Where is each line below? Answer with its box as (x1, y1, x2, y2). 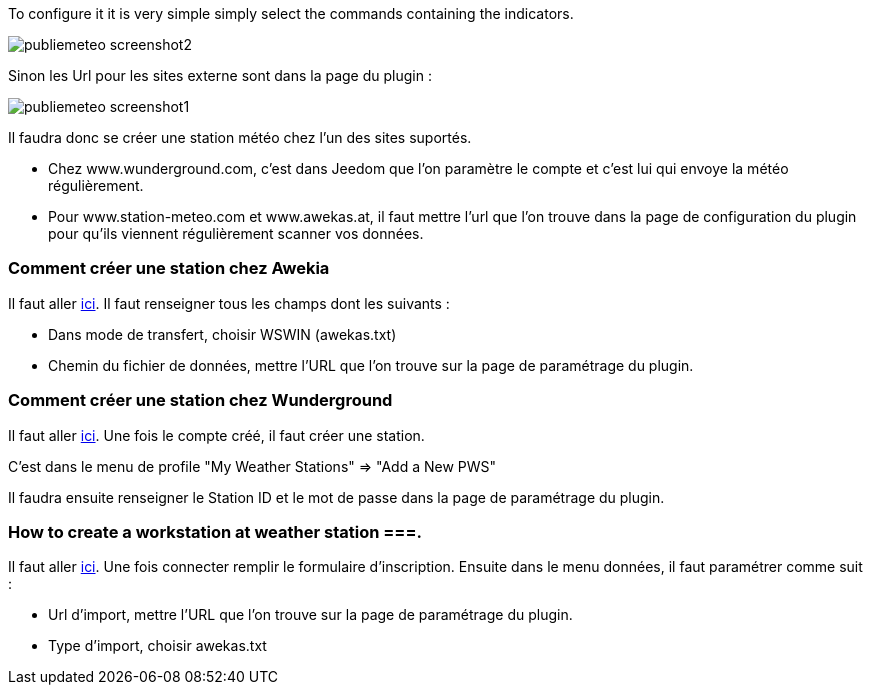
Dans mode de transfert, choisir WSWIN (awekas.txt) (48, 325, 397, 343)
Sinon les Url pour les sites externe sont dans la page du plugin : (8, 67, 432, 84)
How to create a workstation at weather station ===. (8, 521, 423, 542)
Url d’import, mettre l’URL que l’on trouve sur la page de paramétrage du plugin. (48, 606, 573, 624)
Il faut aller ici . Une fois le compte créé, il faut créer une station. (8, 426, 425, 444)
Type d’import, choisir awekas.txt (48, 637, 267, 655)
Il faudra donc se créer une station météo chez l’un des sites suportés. (8, 129, 472, 146)
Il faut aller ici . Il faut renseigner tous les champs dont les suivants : (8, 294, 450, 312)
